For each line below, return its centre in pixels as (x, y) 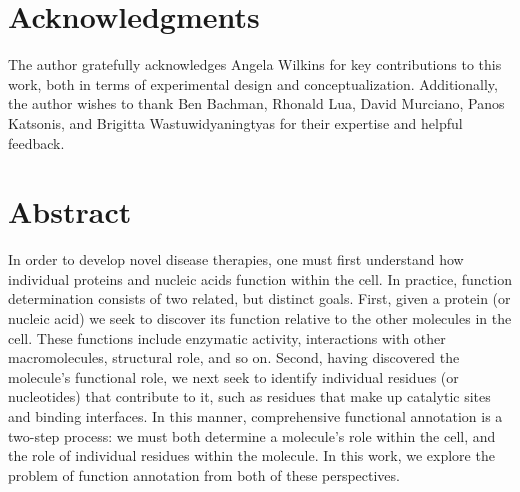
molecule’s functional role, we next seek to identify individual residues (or (233, 376)
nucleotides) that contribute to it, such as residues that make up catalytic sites (249, 396)
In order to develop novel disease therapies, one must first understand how (236, 259)
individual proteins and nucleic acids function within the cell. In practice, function (260, 278)
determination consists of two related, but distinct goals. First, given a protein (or (259, 298)
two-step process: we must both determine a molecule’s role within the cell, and (252, 435)
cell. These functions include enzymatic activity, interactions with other (227, 337)
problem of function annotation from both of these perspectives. (204, 474)
